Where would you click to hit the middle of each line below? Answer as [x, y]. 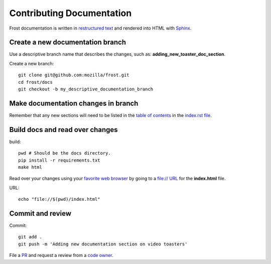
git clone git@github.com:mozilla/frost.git [74, 75]
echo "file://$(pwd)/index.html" [59, 199]
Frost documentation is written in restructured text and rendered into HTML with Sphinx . [100, 28]
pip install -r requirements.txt [59, 160]
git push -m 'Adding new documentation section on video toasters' [103, 244]
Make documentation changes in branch [74, 103]
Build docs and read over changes [63, 130]
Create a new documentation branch [68, 42]
